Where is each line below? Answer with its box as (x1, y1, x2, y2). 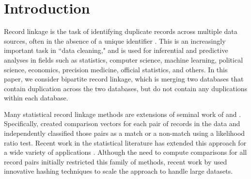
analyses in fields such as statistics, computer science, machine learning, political (4, 54, 243, 65)
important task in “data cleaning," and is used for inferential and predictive (4, 45, 228, 55)
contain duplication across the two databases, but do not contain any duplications (4, 83, 248, 93)
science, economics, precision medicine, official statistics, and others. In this (4, 64, 228, 74)
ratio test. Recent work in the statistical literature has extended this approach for (4, 137, 247, 147)
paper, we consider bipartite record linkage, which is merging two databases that (4, 74, 244, 84)
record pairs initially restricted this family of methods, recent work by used (4, 156, 227, 166)
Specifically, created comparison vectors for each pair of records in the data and (4, 118, 240, 129)
